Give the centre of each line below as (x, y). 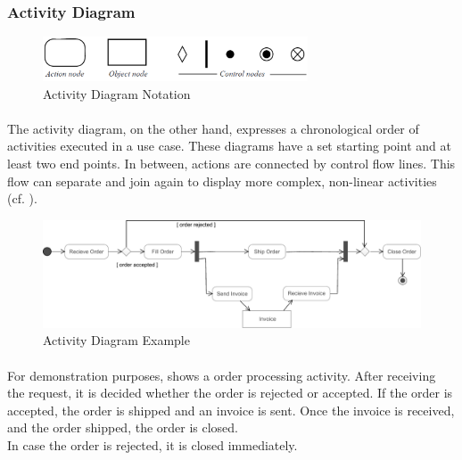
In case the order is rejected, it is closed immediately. (153, 444)
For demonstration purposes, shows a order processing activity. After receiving (222, 375)
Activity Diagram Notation (117, 93)
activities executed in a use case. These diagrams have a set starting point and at (229, 146)
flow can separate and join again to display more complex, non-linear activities (222, 181)
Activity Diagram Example (116, 340)
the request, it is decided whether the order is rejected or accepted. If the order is (230, 393)
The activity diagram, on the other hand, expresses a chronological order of (213, 128)
